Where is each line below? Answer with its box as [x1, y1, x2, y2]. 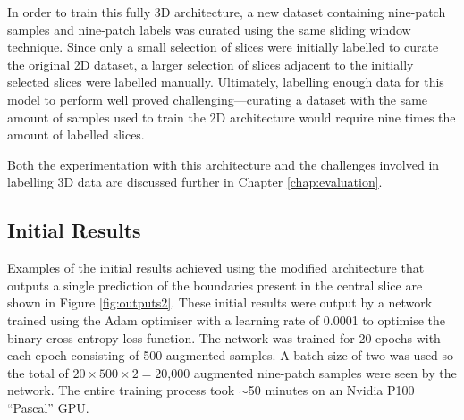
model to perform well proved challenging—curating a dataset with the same [7, 89, 428, 108]
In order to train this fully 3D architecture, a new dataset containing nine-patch [7, 3, 446, 21]
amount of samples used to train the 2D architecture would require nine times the [7, 107, 456, 126]
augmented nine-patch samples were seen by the [193, 363, 457, 382]
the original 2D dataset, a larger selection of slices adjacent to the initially [7, 55, 414, 73]
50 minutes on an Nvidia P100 [248, 381, 415, 399]
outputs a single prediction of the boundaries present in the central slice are [7, 275, 423, 294]
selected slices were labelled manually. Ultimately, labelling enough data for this [7, 72, 444, 91]
